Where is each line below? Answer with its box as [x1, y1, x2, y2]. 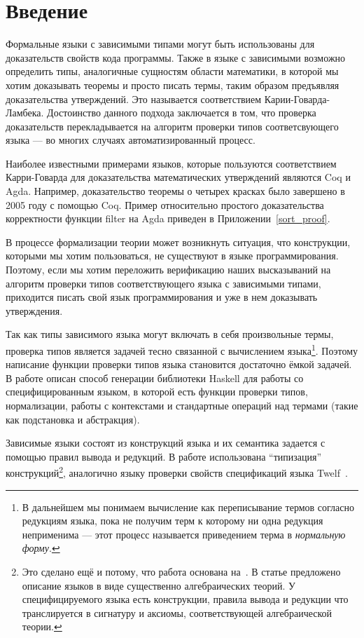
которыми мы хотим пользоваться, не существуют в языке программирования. [6, 248, 339, 263]
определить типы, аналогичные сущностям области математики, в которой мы [6, 64, 339, 79]
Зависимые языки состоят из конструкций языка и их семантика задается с [6, 435, 325, 450]
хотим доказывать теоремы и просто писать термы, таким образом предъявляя [6, 77, 339, 92]
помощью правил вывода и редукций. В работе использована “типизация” [6, 449, 322, 463]
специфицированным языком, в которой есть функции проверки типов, [6, 384, 308, 399]
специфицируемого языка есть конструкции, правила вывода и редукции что [22, 592, 349, 606]
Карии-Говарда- [264, 91, 330, 106]
